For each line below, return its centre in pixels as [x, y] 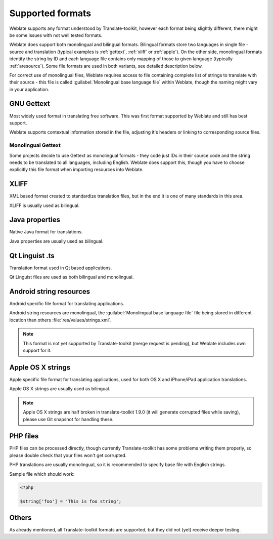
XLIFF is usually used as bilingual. [44, 205]
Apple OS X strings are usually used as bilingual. [60, 389]
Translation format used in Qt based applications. [61, 268]
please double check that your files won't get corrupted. [68, 455]
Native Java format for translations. [46, 232]
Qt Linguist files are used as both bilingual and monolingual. [72, 277]
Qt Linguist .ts [32, 256]
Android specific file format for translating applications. [67, 304]
